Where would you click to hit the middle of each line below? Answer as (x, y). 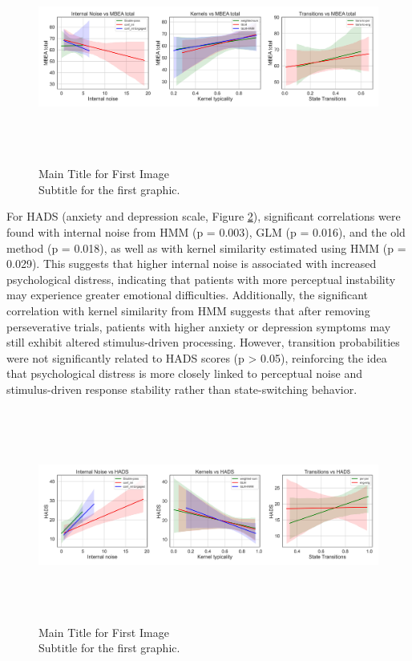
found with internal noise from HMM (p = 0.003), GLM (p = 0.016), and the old (206, 231)
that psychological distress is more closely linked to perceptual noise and (184, 373)
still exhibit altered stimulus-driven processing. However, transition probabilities (203, 342)
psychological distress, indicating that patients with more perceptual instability (201, 279)
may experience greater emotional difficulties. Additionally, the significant (188, 295)
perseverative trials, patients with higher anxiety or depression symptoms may (199, 326)
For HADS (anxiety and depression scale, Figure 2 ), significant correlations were (204, 216)
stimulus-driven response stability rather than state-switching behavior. (182, 389)
